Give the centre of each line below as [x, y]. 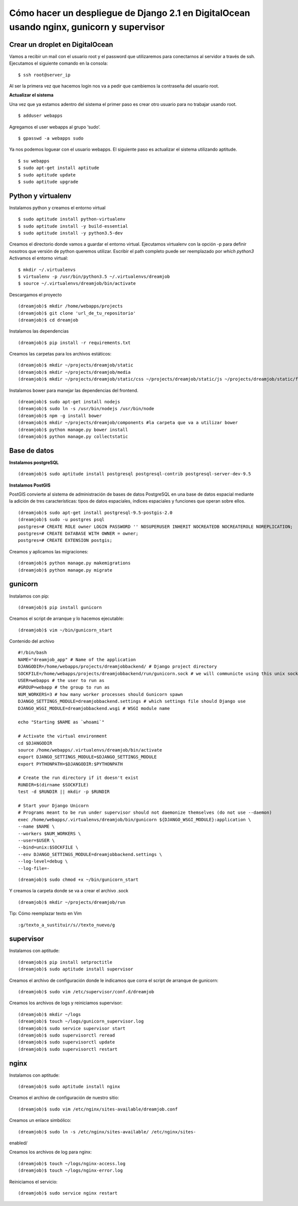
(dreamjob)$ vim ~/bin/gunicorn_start [65, 630]
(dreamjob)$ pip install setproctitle [65, 962]
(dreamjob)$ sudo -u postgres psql [61, 520]
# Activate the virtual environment [63, 736]
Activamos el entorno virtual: [39, 258]
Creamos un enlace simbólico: [40, 1120]
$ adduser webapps [40, 116]
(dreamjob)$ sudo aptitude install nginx [69, 1087]
